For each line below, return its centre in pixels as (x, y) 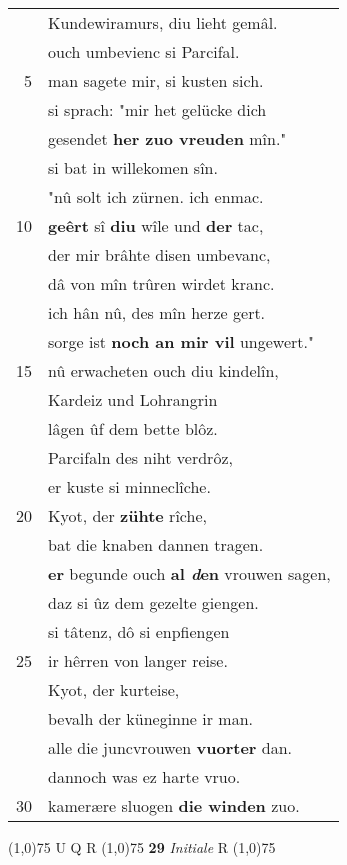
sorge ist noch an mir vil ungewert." (181, 341)
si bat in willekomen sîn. (133, 167)
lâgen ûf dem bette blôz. (133, 428)
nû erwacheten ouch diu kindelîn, (163, 370)
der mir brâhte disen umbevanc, (159, 254)
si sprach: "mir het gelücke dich (157, 109)
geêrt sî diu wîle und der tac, (156, 225)
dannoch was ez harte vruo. (144, 776)
